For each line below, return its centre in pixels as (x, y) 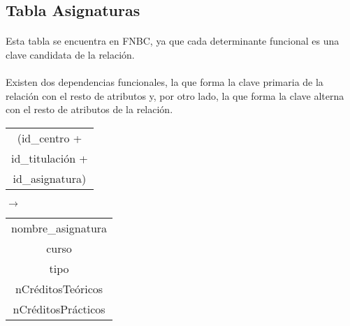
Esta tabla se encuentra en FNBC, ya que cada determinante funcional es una (173, 41)
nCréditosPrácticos (59, 309)
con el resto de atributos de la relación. (89, 109)
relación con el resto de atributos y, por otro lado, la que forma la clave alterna (175, 95)
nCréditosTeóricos (59, 288)
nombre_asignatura (59, 228)
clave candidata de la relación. (70, 54)
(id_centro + (50, 138)
